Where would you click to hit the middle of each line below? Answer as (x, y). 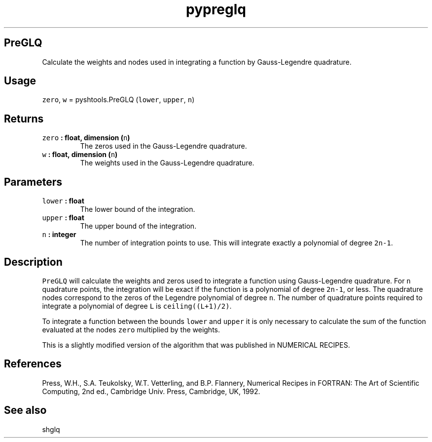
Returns (24, 119)
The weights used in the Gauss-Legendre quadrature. (167, 163)
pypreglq (216, 9)
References (33, 364)
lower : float (63, 201)
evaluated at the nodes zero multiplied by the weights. (131, 329)
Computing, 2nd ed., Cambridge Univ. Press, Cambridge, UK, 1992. (151, 391)
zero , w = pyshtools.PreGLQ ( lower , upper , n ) (118, 100)
